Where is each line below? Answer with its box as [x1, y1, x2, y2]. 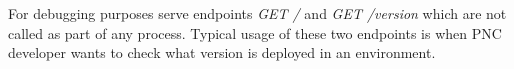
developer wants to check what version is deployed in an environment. [8, 42, 436, 63]
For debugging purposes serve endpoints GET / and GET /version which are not [8, 3, 507, 23]
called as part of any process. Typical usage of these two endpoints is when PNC [8, 22, 502, 43]
